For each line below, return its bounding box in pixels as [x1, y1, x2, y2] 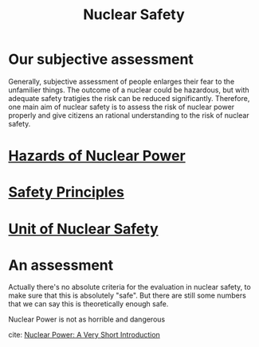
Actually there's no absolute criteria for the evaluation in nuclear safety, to [8, 283, 251, 292]
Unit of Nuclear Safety [8, 220, 159, 238]
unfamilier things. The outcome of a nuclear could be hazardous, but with [8, 85, 249, 95]
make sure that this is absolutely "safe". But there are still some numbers [8, 290, 247, 300]
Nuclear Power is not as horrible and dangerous [8, 314, 166, 324]
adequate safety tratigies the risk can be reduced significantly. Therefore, [8, 93, 250, 103]
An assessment [8, 256, 114, 274]
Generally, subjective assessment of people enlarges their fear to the [8, 76, 235, 86]
